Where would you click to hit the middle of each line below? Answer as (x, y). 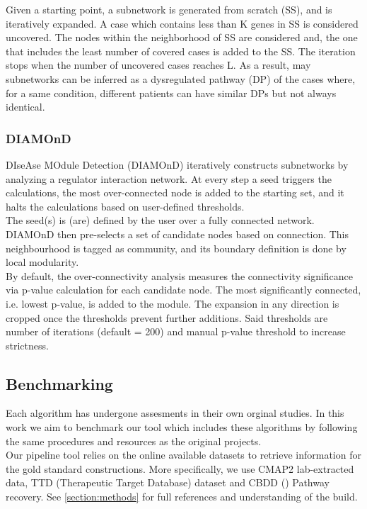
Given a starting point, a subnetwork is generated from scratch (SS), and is (169, 9)
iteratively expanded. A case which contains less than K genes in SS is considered (182, 23)
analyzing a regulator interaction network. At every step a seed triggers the (169, 178)
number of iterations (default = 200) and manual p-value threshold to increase (176, 331)
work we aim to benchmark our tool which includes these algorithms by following (182, 427)
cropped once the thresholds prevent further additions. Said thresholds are (167, 317)
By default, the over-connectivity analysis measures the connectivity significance (180, 275)
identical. (25, 107)
